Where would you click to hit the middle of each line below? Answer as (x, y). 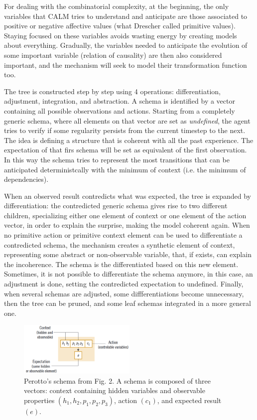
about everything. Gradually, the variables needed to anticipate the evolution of (126, 45)
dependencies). (26, 179)
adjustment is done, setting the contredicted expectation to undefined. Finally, (124, 284)
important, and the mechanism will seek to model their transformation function (126, 65)
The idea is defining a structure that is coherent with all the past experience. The (129, 140)
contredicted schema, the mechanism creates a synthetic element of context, (120, 244)
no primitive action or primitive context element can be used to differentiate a (123, 235)
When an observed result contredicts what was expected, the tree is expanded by (128, 196)
